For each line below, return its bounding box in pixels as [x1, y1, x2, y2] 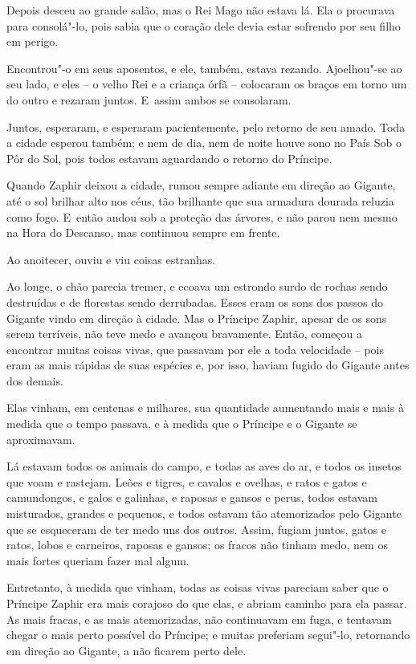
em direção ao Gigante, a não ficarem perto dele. [6, 642, 247, 658]
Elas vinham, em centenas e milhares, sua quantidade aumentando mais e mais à [6, 399, 404, 416]
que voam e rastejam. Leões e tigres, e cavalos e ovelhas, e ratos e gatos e [6, 473, 367, 490]
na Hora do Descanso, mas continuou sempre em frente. [6, 224, 280, 241]
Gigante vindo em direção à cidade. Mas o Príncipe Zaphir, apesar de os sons [6, 309, 387, 326]
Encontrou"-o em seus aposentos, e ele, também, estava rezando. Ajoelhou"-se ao [6, 59, 402, 76]
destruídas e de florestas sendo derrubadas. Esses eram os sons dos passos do [6, 293, 383, 310]
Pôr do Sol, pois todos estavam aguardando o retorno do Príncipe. [6, 149, 332, 166]
